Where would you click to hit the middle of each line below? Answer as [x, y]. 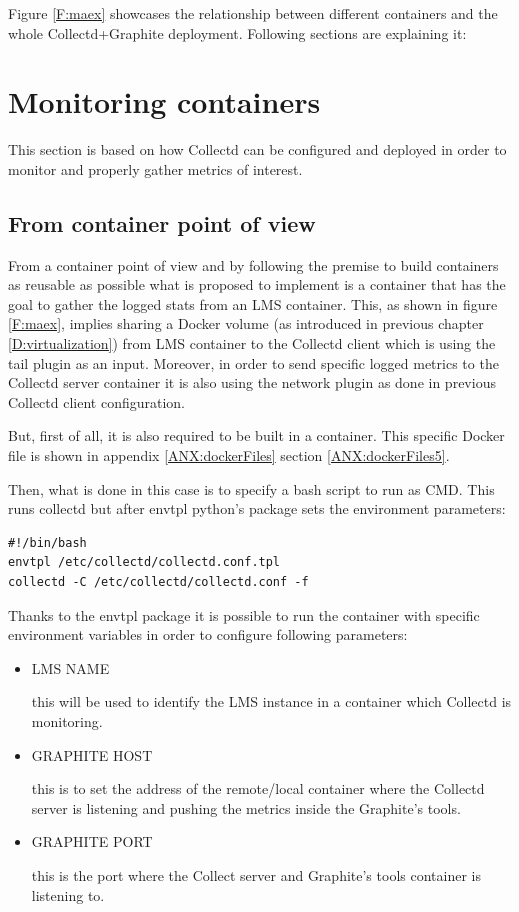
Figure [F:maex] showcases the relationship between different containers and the [253, 13]
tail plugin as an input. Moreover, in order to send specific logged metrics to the [253, 362]
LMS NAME [70, 667]
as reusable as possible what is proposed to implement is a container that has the [257, 284]
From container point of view [162, 222]
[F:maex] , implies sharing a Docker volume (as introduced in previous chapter [246, 323]
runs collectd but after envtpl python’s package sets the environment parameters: [257, 508]
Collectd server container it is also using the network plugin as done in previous [252, 382]
